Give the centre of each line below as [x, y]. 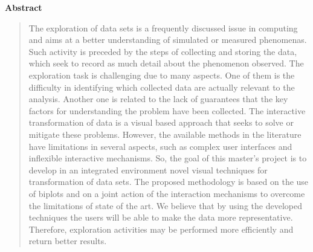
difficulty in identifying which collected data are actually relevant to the [162, 87]
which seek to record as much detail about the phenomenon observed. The [166, 63]
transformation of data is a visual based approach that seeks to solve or [161, 122]
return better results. [68, 241]
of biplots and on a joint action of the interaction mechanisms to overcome [167, 193]
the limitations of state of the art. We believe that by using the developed [165, 205]
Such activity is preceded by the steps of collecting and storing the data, [163, 51]
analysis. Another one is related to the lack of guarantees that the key [158, 99]
